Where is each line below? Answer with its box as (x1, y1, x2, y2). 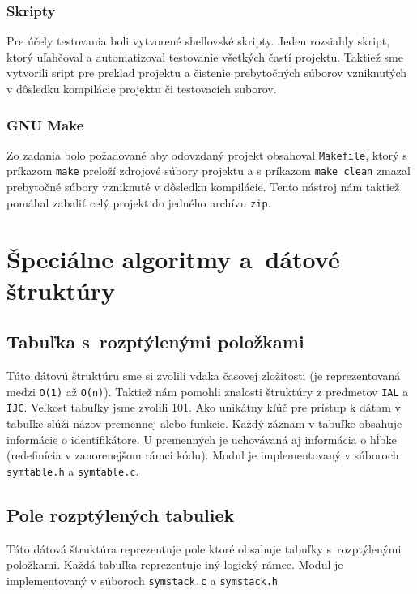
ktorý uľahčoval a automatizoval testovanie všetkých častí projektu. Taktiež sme (6, 48, 403, 65)
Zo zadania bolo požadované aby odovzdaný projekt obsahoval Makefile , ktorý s (6, 146, 407, 163)
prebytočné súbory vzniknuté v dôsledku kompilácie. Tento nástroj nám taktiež (6, 178, 400, 195)
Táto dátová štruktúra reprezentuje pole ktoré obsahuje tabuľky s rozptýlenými (6, 540, 402, 557)
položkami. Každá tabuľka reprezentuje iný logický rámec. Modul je (6, 556, 343, 573)
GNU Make (6, 114, 84, 135)
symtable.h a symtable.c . (6, 462, 139, 479)
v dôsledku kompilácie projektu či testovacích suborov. (6, 80, 277, 96)
